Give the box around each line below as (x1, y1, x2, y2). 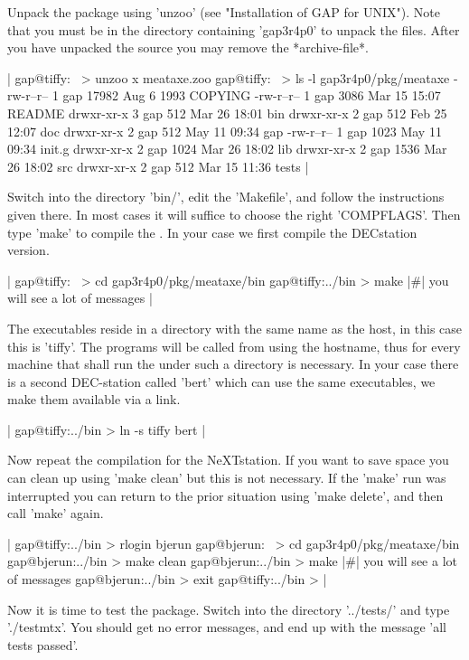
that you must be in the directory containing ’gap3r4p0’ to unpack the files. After (7, 20, 460, 39)
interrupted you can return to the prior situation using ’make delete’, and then (7, 486, 444, 504)
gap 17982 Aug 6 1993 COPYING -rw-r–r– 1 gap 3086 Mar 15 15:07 (62, 86, 441, 105)
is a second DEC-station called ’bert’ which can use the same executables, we (7, 372, 436, 391)
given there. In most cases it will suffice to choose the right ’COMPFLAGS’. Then (7, 204, 461, 223)
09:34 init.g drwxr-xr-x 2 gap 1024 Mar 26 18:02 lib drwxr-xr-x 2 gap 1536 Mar (7, 139, 447, 158)
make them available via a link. (7, 390, 181, 409)
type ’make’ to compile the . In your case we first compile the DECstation (7, 222, 417, 241)
